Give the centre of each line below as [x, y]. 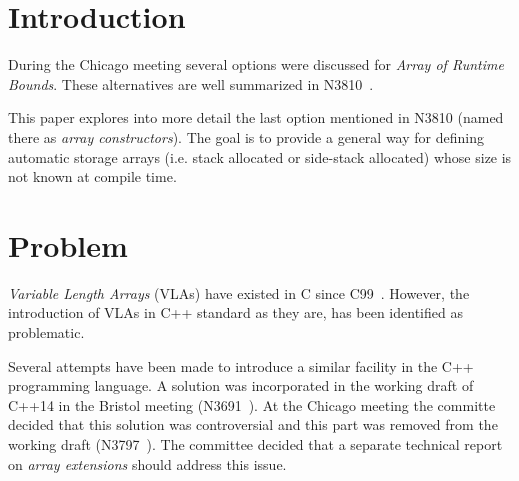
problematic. [46, 332]
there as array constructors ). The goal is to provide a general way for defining [246, 136]
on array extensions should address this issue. [147, 463]
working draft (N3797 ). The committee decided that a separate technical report [255, 443]
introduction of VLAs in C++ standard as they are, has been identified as [235, 312]
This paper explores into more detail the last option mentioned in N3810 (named [256, 117]
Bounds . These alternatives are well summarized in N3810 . [191, 83]
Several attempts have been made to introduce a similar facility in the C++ [241, 365]
